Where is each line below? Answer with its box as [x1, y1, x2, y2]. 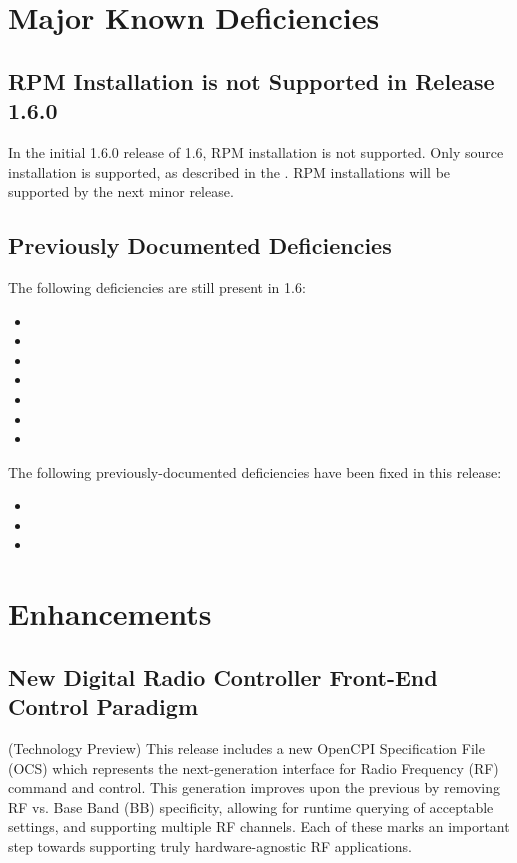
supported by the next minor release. [8, 181, 234, 202]
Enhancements [8, 593, 212, 634]
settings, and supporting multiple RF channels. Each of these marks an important [8, 816, 510, 837]
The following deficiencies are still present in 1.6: [8, 276, 306, 297]
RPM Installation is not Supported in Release [8, 65, 495, 96]
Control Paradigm [8, 691, 199, 722]
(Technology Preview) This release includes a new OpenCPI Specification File [8, 738, 485, 759]
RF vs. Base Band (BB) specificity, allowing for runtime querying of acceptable [8, 796, 494, 817]
